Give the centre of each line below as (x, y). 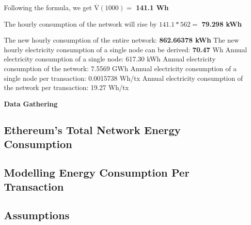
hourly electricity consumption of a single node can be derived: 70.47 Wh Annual (125, 49)
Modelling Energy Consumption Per (97, 172)
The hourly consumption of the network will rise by (80, 23)
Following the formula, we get (48, 7)
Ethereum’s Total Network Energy (92, 129)
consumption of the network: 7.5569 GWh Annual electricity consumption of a (120, 68)
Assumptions (37, 215)
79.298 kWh (222, 23)
